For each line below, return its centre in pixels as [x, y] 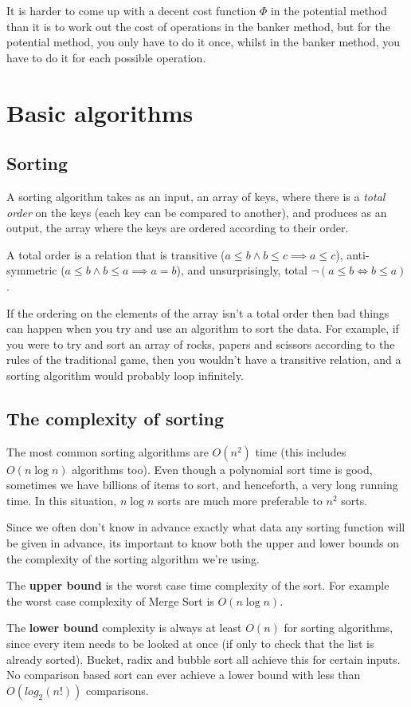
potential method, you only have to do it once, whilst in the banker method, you [204, 42]
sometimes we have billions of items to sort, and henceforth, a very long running [202, 485]
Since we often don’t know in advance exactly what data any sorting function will [206, 527]
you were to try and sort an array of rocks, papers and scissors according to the [201, 344]
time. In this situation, [62, 500]
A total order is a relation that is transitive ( [116, 254]
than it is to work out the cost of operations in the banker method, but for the [198, 26]
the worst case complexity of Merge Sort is [110, 600]
